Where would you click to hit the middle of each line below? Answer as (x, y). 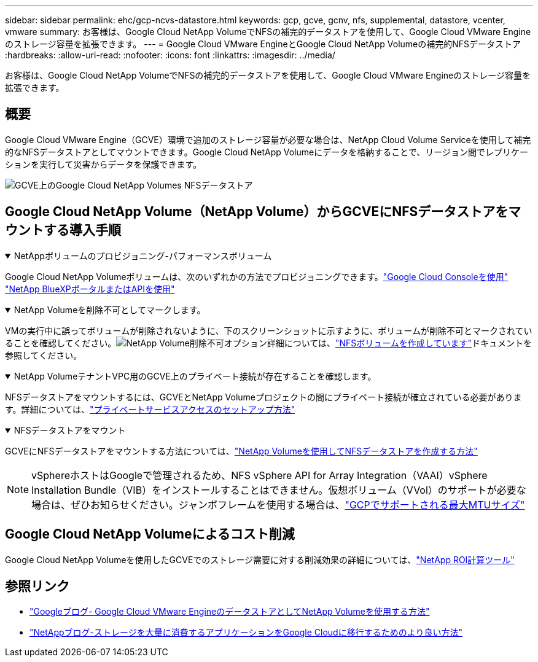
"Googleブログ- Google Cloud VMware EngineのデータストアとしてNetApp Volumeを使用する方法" (230, 612)
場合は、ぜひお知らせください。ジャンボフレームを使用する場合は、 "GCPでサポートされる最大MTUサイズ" (278, 504)
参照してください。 (44, 355)
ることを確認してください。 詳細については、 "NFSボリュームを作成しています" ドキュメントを (268, 343)
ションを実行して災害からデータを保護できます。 (103, 164)
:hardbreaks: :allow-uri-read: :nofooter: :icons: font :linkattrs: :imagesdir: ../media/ (170, 55)
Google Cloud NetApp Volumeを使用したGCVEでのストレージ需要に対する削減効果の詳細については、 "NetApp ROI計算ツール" (260, 559)
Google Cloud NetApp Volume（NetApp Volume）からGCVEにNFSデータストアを (257, 212)
